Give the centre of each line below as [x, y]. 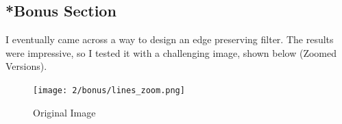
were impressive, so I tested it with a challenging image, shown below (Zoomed [171, 52]
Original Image [64, 112]
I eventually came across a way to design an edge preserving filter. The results [170, 39]
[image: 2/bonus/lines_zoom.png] [109, 90]
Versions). [26, 66]
